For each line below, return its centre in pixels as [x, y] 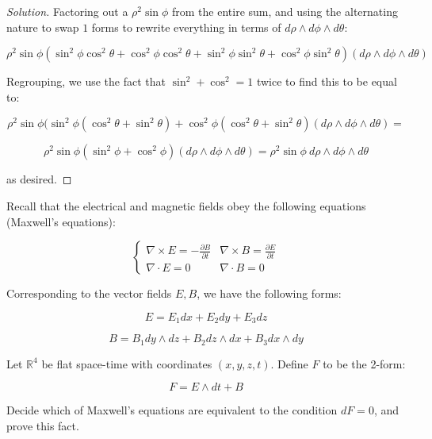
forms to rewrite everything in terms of [186, 27]
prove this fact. [43, 425]
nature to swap [43, 27]
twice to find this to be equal [327, 81]
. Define [289, 363]
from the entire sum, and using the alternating [285, 11]
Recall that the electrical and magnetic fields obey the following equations [186, 205]
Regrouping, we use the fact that [86, 81]
